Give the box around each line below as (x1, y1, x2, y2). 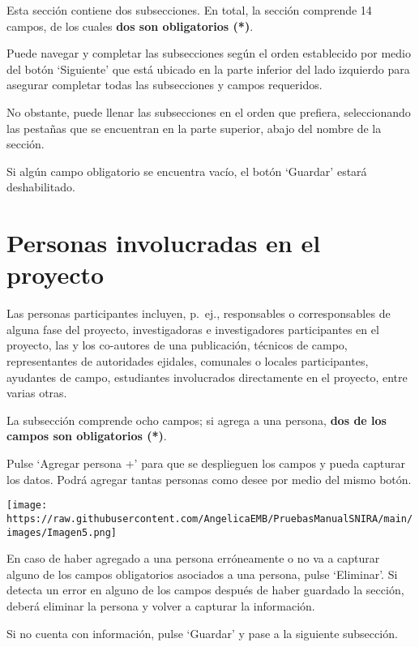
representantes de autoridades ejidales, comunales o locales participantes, (6, 353, 369, 370)
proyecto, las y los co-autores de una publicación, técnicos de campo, (6, 336, 348, 353)
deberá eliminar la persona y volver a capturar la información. (6, 597, 315, 614)
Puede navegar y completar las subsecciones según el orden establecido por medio (6, 45, 411, 62)
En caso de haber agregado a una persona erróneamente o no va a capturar (6, 550, 380, 567)
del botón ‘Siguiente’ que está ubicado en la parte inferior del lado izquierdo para (6, 60, 410, 77)
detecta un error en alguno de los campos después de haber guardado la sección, (6, 581, 404, 598)
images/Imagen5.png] (6, 526, 118, 538)
